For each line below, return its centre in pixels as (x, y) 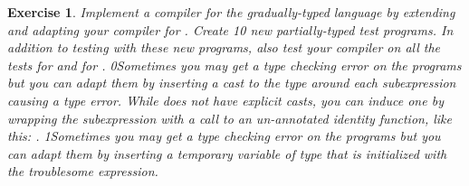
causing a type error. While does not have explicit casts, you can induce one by (225, 100)
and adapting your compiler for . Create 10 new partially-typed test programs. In (230, 29)
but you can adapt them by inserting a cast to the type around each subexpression (232, 83)
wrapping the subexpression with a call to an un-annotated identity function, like (230, 118)
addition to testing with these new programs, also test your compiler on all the (224, 47)
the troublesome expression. (83, 171)
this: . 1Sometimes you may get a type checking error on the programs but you (224, 136)
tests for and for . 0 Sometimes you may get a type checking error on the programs (234, 65)
